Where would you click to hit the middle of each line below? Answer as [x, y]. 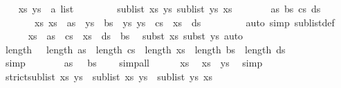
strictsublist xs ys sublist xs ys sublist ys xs [109, 76]
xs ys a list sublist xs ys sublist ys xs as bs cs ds [169, 8]
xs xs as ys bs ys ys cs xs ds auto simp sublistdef [184, 22]
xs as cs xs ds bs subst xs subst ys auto [136, 36]
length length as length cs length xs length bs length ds [145, 49]
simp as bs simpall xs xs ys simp [134, 63]
